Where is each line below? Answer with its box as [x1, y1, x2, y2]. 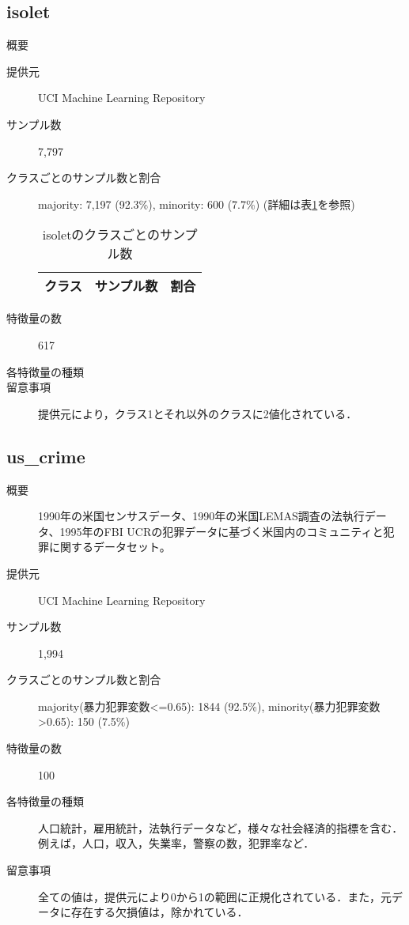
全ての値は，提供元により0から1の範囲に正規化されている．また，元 [38, 888, 392, 904]
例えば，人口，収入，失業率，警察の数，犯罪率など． [38, 835, 315, 851]
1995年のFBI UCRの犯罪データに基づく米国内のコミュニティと [59, 523, 384, 539]
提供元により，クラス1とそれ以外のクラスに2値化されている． [38, 405, 358, 421]
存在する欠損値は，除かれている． [70, 904, 248, 920]
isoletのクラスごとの [42, 225, 160, 244]
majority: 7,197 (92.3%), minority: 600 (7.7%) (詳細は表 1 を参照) [38, 195, 355, 212]
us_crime [6, 444, 85, 468]
